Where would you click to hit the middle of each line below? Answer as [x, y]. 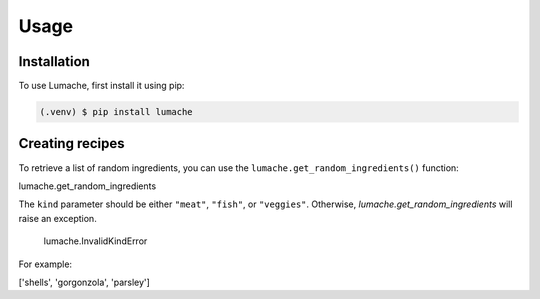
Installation [54, 61]
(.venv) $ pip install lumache [116, 112]
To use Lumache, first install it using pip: [101, 86]
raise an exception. [57, 218]
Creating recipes [71, 143]
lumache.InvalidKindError [95, 241]
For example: [45, 264]
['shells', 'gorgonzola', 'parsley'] [84, 282]
